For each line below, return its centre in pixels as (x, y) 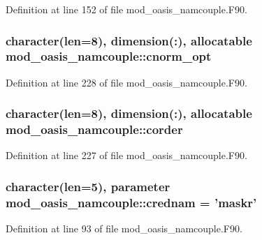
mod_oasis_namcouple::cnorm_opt (109, 56)
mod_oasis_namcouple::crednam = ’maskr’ (131, 202)
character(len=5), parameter (88, 186)
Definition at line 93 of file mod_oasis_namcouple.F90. (124, 228)
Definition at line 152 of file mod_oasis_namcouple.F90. (126, 9)
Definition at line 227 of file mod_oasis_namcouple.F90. (126, 155)
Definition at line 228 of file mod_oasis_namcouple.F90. (126, 82)
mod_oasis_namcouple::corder (94, 129)
